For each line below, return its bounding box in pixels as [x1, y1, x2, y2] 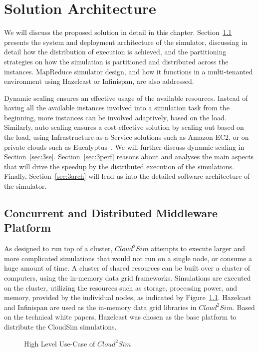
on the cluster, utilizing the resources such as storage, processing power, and [4, 282, 238, 293]
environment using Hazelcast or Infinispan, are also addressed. [4, 76, 194, 86]
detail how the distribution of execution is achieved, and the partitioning [4, 46, 227, 57]
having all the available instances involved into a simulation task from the [4, 102, 230, 113]
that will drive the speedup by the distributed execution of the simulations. [4, 161, 234, 171]
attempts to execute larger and [151, 243, 246, 254]
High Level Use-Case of [24, 338, 95, 349]
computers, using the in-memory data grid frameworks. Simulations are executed [4, 273, 251, 283]
